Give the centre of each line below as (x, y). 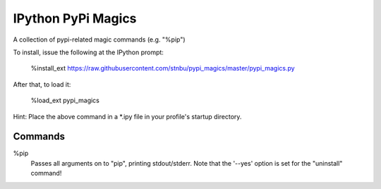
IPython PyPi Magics (75, 18)
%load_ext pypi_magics (65, 100)
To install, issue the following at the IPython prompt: (88, 52)
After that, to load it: (42, 84)
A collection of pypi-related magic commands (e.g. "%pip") (99, 39)
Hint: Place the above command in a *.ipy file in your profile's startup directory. (127, 116)
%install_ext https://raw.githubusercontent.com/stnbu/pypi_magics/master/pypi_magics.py (163, 68)
